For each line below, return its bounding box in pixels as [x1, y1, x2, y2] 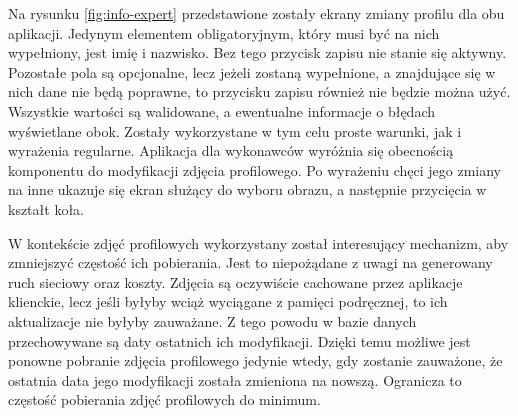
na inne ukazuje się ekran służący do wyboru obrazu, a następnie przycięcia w [8, 179, 487, 200]
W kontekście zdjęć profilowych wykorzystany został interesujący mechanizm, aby [8, 232, 509, 253]
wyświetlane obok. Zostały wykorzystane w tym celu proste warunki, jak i [8, 120, 462, 141]
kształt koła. [8, 198, 84, 219]
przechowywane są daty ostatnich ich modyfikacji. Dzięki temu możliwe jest [8, 330, 471, 351]
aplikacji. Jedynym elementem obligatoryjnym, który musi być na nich [8, 22, 440, 43]
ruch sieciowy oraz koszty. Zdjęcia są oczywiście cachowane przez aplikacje [8, 271, 463, 292]
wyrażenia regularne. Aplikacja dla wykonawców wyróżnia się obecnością [8, 140, 454, 161]
